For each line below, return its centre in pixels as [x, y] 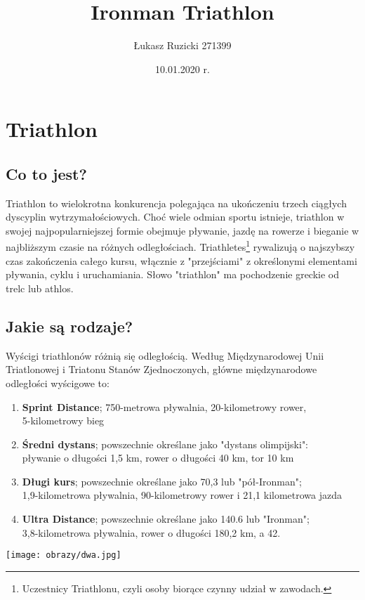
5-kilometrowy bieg [63, 420]
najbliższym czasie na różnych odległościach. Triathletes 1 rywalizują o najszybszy [180, 246]
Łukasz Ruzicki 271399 [182, 45]
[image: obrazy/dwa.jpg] [64, 555]
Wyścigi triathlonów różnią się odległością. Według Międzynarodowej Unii [165, 355]
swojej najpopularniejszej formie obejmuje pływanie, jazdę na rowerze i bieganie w [182, 230]
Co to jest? [46, 173]
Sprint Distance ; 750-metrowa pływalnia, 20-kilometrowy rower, [164, 406]
